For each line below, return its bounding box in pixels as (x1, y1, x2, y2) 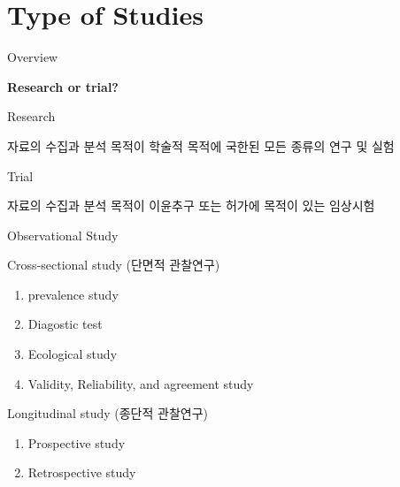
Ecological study (27, 345, 118, 363)
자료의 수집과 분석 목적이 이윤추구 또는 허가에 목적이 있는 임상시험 (7, 196, 375, 215)
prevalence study (27, 285, 119, 303)
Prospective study (27, 433, 126, 452)
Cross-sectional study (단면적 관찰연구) (7, 255, 220, 274)
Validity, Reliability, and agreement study (27, 374, 254, 392)
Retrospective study (27, 463, 136, 482)
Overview (7, 48, 58, 66)
